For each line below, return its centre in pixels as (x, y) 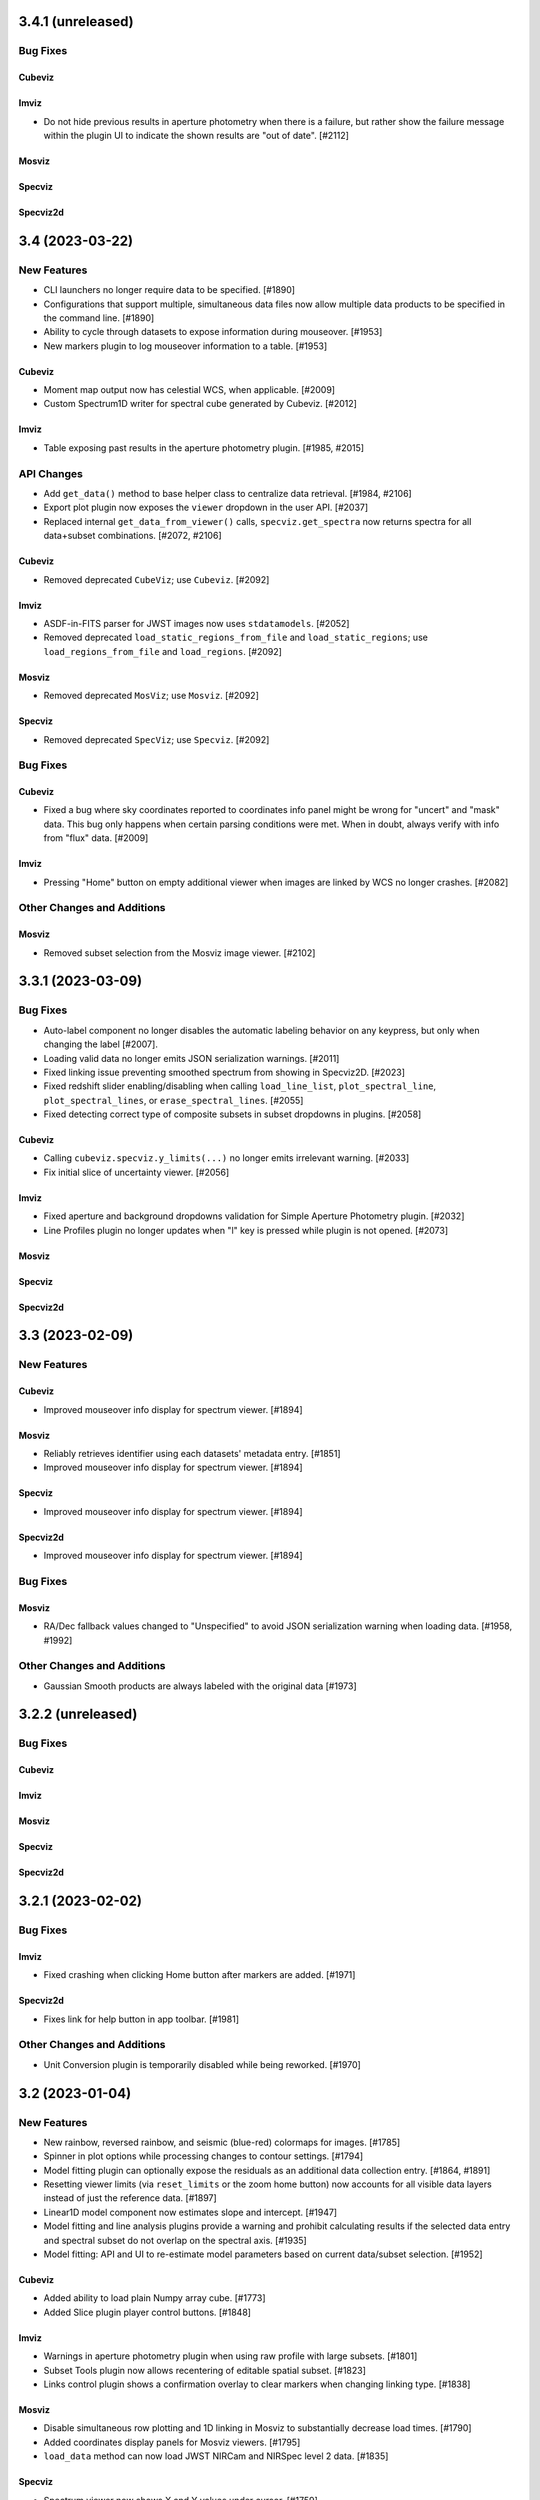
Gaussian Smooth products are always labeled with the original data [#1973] (200, 1686)
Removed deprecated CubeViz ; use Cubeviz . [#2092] (156, 579)
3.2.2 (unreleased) (78, 1714)
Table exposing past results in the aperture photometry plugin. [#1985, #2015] (204, 447)
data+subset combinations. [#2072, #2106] (132, 536)
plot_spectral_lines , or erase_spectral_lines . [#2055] (173, 1100)
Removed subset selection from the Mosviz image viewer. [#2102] (179, 952)
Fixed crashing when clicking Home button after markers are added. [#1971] (199, 1975)
